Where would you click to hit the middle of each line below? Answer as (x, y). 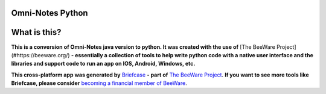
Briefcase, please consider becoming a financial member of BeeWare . (99, 83)
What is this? (36, 32)
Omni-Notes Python (50, 13)
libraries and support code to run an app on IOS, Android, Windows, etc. (103, 64)
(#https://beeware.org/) (40, 55)
